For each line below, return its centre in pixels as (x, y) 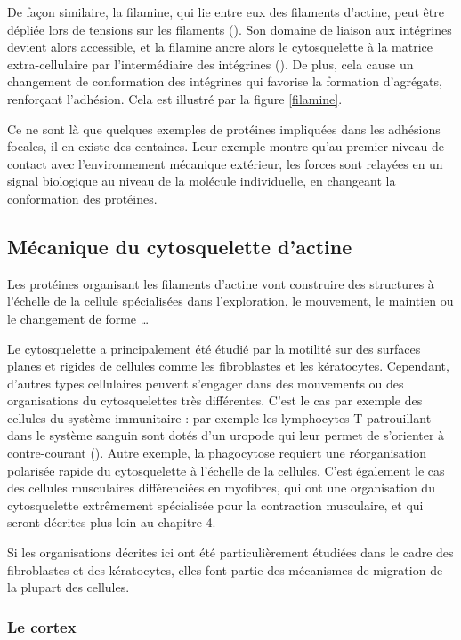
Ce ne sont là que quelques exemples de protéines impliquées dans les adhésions (224, 128)
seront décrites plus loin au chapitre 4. (112, 522)
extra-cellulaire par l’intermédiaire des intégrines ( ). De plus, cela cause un (210, 64)
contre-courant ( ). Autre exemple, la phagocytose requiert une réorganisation (217, 453)
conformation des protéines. (82, 198)
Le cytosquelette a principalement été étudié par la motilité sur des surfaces (214, 348)
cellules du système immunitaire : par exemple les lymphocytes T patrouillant (219, 417)
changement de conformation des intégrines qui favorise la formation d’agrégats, (225, 81)
